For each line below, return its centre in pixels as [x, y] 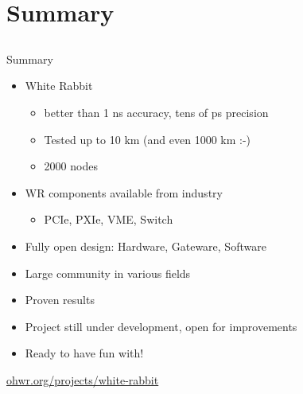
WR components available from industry [124, 192]
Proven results [60, 300]
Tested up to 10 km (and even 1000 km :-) [148, 139]
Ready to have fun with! [84, 353]
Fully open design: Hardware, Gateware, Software [146, 246]
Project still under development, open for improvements [161, 326]
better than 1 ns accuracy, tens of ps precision [156, 112]
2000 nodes [71, 166]
